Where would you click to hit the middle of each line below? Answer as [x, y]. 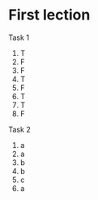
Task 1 [19, 37]
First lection [49, 15]
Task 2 [19, 129]
